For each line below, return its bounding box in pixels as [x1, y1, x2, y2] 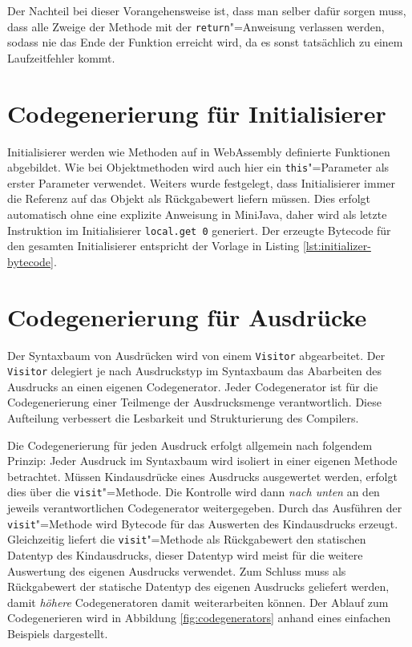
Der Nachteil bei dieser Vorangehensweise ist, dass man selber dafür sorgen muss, [7, 2, 406, 18]
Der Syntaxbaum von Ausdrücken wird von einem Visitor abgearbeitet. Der [7, 346, 386, 363]
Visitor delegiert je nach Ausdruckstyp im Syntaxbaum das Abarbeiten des [7, 362, 382, 379]
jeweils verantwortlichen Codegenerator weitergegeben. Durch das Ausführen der [7, 499, 402, 516]
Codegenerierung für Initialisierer [7, 96, 386, 129]
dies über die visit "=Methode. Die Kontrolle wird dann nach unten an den [7, 483, 380, 500]
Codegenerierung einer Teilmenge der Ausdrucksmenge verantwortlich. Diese [7, 394, 382, 410]
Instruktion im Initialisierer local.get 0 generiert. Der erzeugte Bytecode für [7, 221, 391, 238]
